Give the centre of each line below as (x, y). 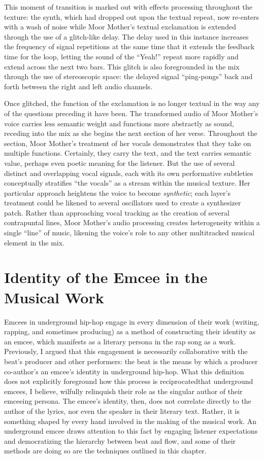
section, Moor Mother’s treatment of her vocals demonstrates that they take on (128, 143)
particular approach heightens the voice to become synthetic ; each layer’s (117, 192)
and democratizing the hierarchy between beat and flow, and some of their (120, 440)
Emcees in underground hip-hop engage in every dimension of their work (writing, (132, 321)
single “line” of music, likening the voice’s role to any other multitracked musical (129, 233)
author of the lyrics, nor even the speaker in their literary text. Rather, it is (122, 411)
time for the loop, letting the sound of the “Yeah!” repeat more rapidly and (121, 56)
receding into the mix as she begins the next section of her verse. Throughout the (131, 133)
